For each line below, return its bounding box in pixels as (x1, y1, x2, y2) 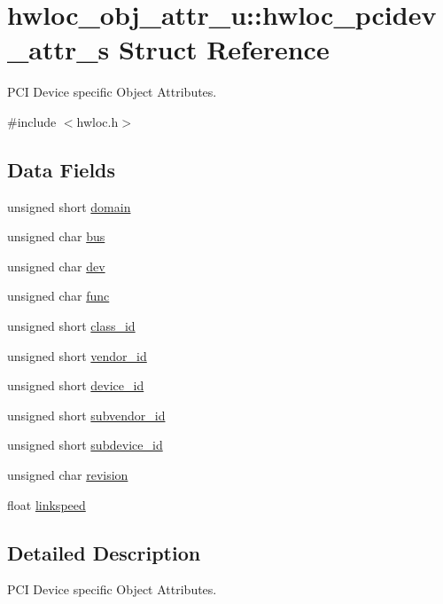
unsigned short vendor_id (7, 346, 147, 365)
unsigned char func (7, 286, 110, 305)
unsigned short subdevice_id (7, 435, 163, 454)
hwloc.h (76, 112, 119, 130)
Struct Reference (119, 31, 330, 67)
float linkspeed (7, 495, 86, 514)
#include (7, 112, 57, 130)
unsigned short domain (7, 197, 131, 216)
